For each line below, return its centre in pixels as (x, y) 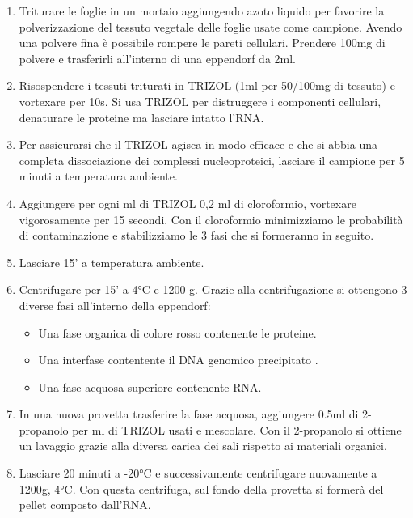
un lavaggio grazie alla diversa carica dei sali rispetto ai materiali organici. (203, 446)
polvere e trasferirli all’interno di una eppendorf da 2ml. (157, 58)
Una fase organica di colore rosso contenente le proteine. (177, 332)
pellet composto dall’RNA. (85, 505)
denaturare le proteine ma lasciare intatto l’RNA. (141, 117)
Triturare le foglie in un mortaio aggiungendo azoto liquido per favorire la (202, 11)
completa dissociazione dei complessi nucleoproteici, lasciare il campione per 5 (212, 160)
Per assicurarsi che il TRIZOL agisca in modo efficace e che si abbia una (198, 144)
